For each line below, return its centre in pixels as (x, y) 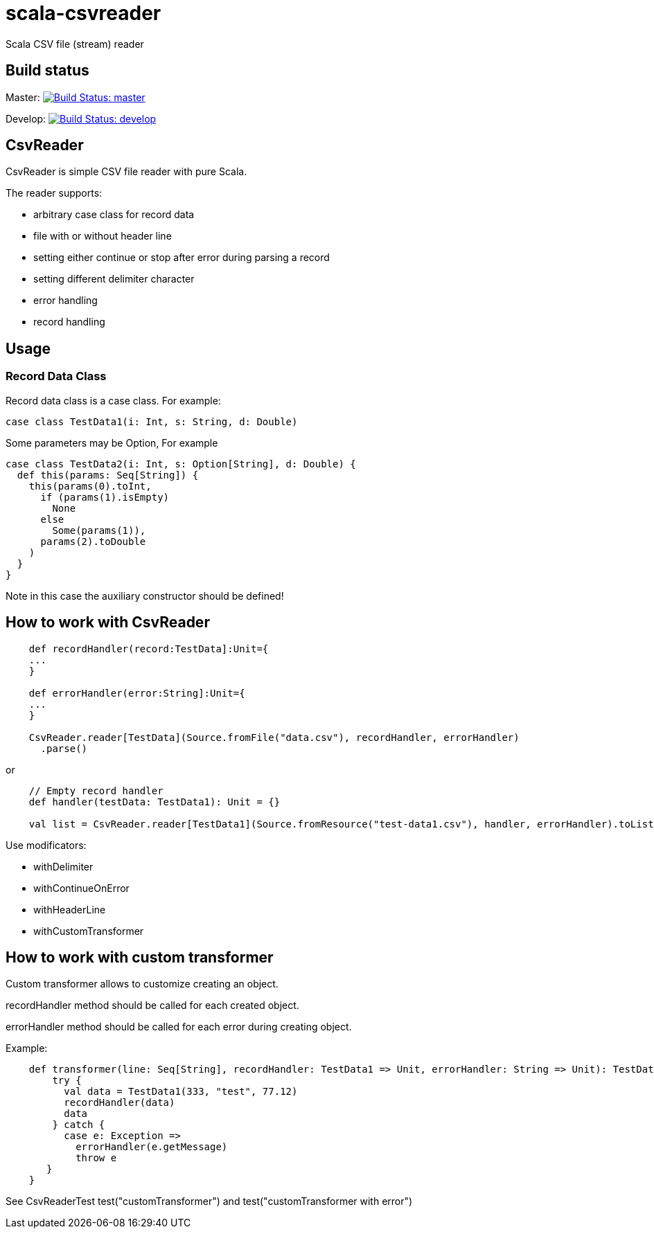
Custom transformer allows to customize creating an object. (142, 984)
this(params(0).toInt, (90, 486)
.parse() (64, 748)
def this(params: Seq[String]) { (108, 475)
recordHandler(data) (120, 1103)
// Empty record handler (96, 790)
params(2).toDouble (93, 541)
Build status (47, 71)
